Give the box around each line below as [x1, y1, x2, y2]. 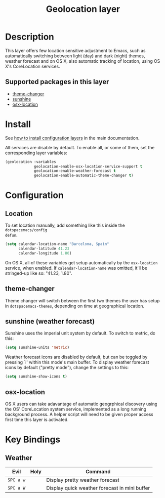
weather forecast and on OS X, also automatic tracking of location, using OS [5, 58, 161, 64]
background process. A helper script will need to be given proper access [5, 412, 154, 417]
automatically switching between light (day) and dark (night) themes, [5, 53, 145, 59]
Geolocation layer [46, 3, 120, 15]
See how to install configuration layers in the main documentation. [5, 135, 140, 141]
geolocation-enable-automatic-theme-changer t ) [34, 173, 134, 178]
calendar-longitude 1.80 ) [18, 250, 72, 255]
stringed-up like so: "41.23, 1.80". [5, 270, 73, 276]
